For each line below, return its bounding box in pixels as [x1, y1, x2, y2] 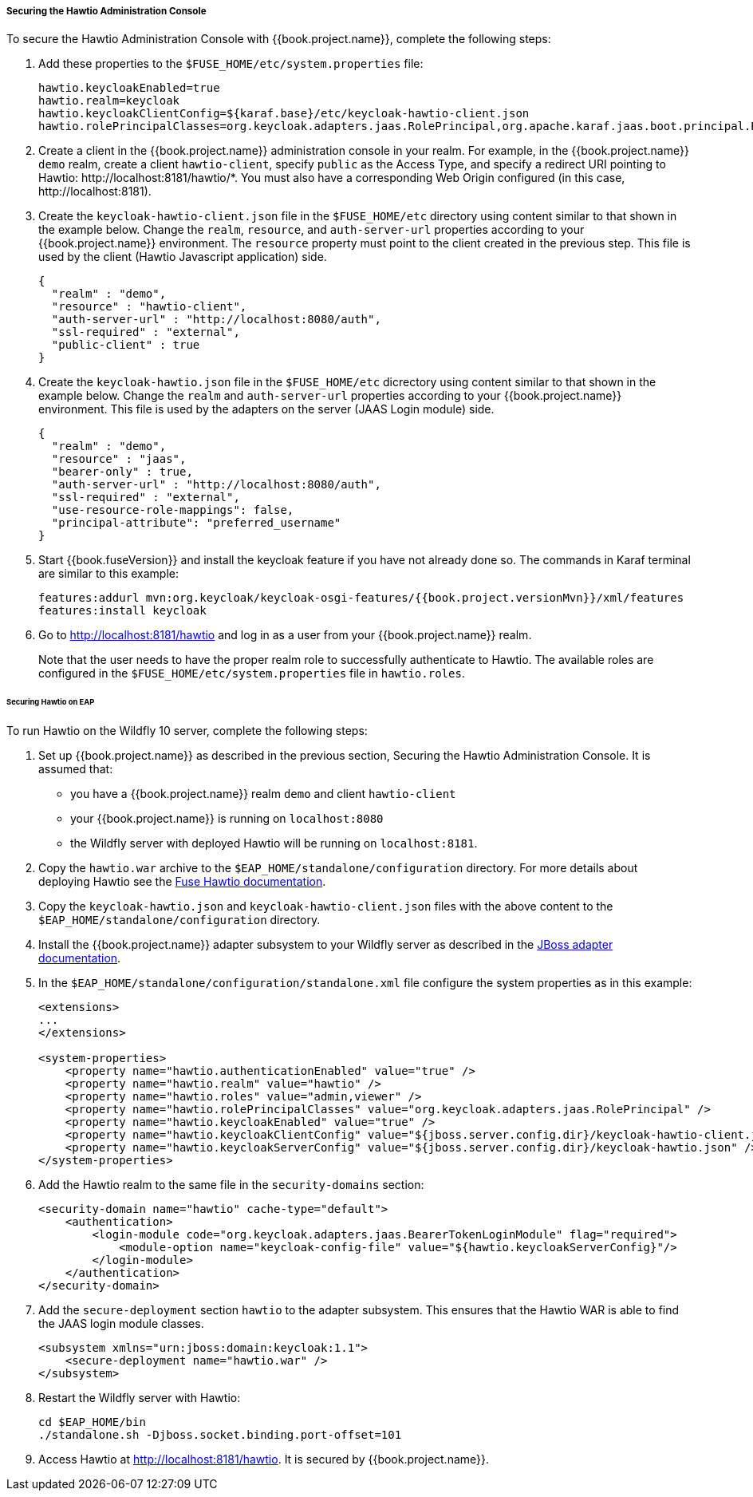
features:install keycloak [38, 604, 207, 618]
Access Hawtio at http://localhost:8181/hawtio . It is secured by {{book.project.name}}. [38, 1452, 490, 1467]
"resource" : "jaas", [51, 452, 187, 466]
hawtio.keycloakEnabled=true [38, 81, 220, 95]
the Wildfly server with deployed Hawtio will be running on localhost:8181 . [70, 836, 478, 851]
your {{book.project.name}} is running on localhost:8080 [70, 812, 384, 826]
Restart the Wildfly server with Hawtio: [38, 1391, 241, 1405]
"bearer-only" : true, [51, 465, 193, 479]
